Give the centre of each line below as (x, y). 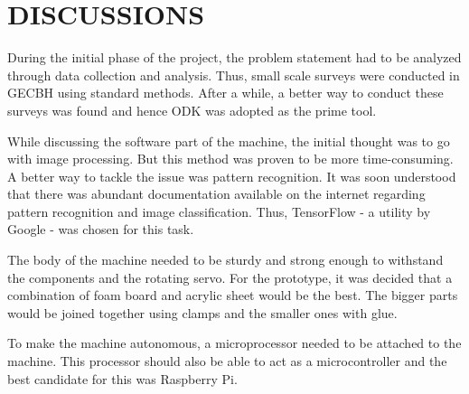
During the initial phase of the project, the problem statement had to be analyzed (234, 57)
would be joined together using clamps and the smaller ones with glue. (202, 312)
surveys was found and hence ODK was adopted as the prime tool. (192, 110)
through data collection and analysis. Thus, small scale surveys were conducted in (234, 75)
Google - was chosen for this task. (101, 229)
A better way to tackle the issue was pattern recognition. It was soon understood (232, 176)
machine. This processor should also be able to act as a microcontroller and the (227, 361)
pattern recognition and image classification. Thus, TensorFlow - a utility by (219, 211)
